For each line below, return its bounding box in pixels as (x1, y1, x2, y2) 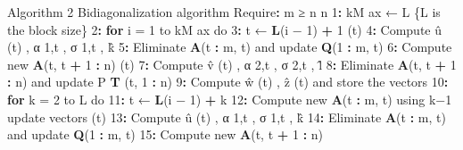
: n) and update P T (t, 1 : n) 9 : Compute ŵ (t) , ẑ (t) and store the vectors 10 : (7, 72, 449, 91)
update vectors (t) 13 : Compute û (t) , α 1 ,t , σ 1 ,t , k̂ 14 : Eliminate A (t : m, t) (7, 107, 446, 126)
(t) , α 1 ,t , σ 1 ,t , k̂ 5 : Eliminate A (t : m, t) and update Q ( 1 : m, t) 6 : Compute (7, 37, 452, 56)
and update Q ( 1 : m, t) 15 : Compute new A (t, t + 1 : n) (7, 125, 324, 144)
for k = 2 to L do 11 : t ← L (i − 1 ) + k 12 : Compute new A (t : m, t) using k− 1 (7, 89, 452, 108)
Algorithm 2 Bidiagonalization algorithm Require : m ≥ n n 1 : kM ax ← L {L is (7, 3, 441, 21)
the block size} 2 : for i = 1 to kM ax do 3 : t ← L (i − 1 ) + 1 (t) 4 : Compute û (7, 20, 442, 38)
